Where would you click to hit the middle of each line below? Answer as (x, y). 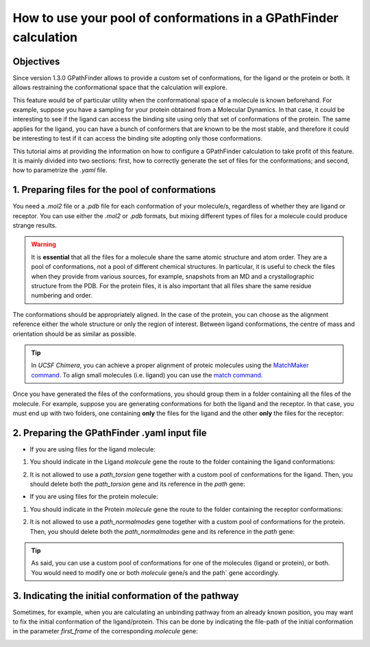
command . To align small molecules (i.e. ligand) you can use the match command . (147, 375)
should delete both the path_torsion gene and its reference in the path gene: (138, 484)
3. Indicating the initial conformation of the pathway (126, 596)
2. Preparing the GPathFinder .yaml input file (110, 433)
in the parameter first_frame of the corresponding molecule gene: (105, 631)
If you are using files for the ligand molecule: (92, 449)
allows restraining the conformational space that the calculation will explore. (120, 87)
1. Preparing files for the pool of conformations (114, 190)
